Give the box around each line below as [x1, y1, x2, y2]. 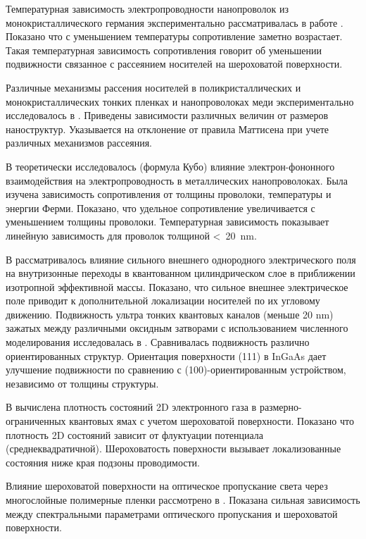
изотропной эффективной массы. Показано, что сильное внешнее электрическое [6, 279, 348, 294]
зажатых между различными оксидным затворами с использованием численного [6, 321, 348, 335]
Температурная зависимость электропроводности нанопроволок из [6, 1, 289, 16]
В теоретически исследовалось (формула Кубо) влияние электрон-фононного [6, 159, 335, 173]
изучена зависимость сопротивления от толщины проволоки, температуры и [6, 187, 332, 202]
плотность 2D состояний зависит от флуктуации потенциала [6, 427, 264, 442]
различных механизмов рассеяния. [6, 135, 152, 150]
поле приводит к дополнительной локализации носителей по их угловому [6, 293, 320, 308]
